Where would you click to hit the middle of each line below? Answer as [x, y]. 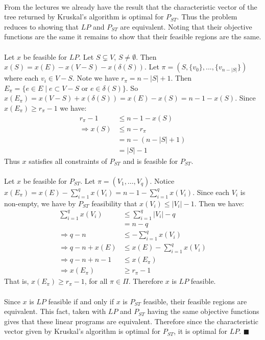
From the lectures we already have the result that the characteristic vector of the [131, 6]
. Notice [162, 180]
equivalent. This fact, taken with [55, 311]
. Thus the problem [207, 17]
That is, [17, 281]
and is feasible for [150, 161]
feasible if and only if [81, 301]
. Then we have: [219, 203]
